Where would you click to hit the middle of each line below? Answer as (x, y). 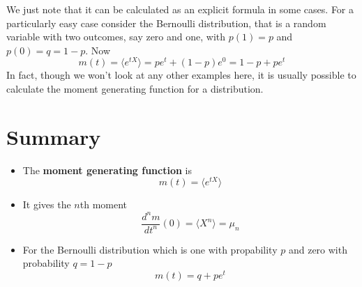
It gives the (47, 204)
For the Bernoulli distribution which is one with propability (150, 249)
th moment (104, 204)
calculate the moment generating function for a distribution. (135, 89)
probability (46, 263)
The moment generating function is (107, 170)
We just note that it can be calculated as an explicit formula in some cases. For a (180, 9)
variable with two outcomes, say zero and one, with (116, 37)
